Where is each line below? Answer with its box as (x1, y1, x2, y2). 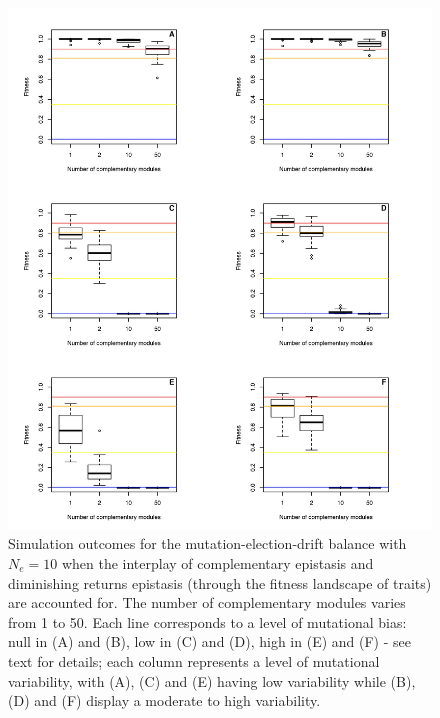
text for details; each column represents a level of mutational (8, 651, 380, 671)
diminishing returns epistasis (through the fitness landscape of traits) (8, 572, 432, 593)
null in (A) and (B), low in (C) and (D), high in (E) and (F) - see (8, 631, 411, 652)
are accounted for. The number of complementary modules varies (8, 592, 406, 613)
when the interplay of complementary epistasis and (61, 553, 374, 574)
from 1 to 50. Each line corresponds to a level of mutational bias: (8, 611, 407, 632)
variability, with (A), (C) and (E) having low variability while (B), (8, 670, 416, 691)
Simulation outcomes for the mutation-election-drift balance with (8, 533, 407, 554)
